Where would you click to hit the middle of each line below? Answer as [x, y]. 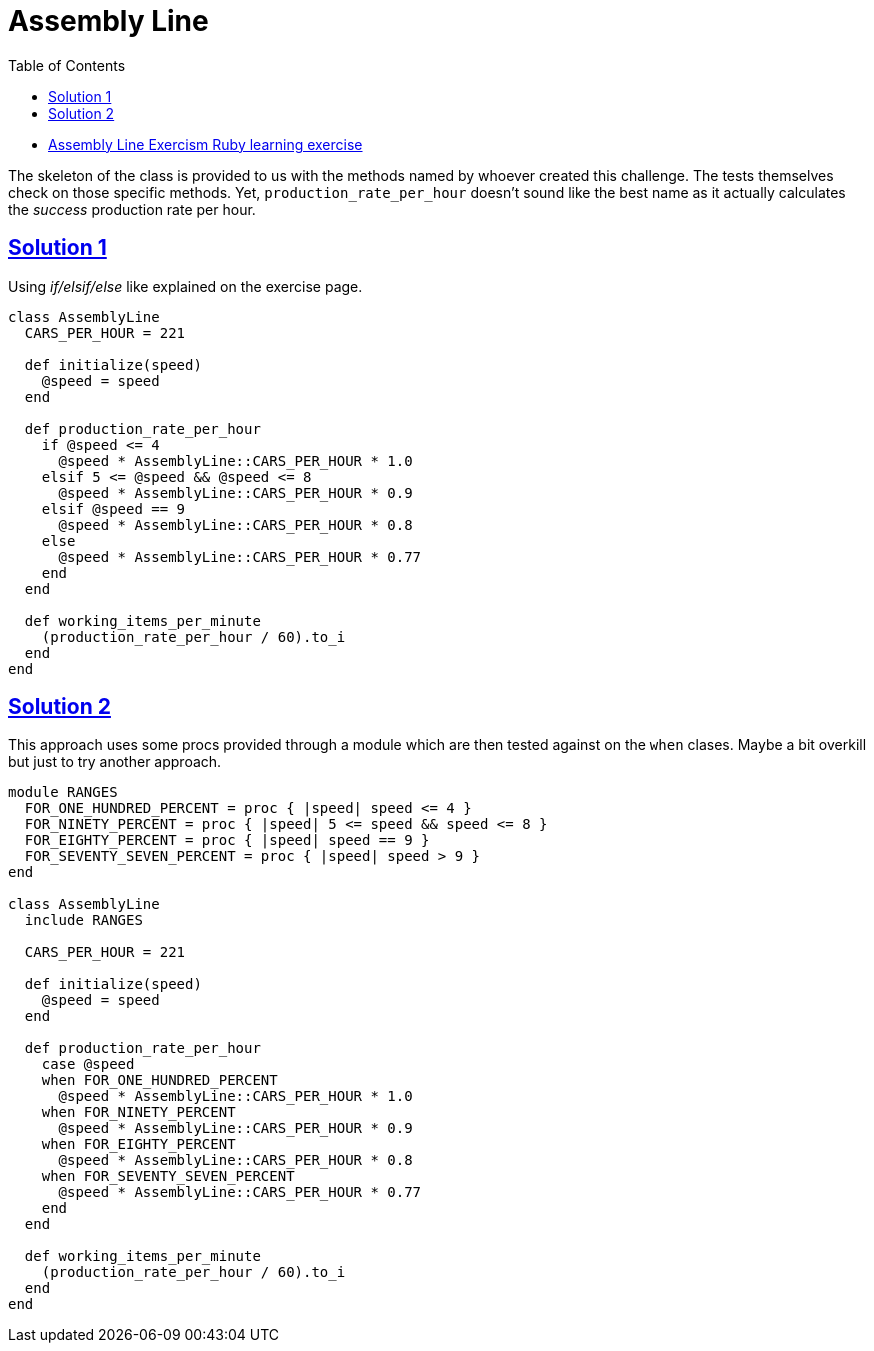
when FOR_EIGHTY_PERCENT [138, 1144]
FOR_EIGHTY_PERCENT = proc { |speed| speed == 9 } [227, 840]
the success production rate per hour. [132, 209]
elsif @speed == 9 [113, 508]
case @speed [88, 1064]
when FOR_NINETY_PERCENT [138, 1112]
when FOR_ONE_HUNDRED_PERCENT [159, 1080]
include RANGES [83, 920]
